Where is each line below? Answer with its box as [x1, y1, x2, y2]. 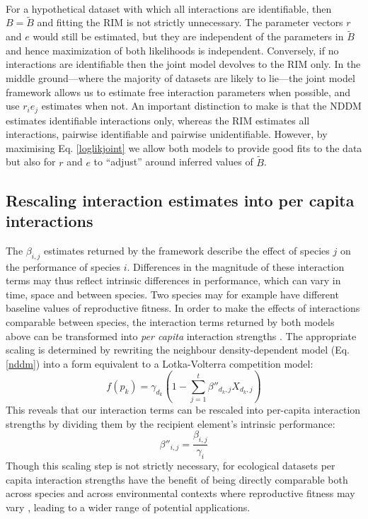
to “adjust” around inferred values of [93, 154, 253, 169]
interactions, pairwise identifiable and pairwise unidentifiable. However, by [6, 127, 328, 141]
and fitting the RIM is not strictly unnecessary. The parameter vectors [37, 15, 343, 30]
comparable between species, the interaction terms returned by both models [6, 315, 335, 329]
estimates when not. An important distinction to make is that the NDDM [41, 98, 362, 113]
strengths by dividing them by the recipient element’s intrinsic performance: [6, 416, 335, 431]
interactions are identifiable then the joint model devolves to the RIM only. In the [6, 57, 361, 71]
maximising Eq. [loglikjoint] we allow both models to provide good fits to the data [6, 140, 362, 155]
